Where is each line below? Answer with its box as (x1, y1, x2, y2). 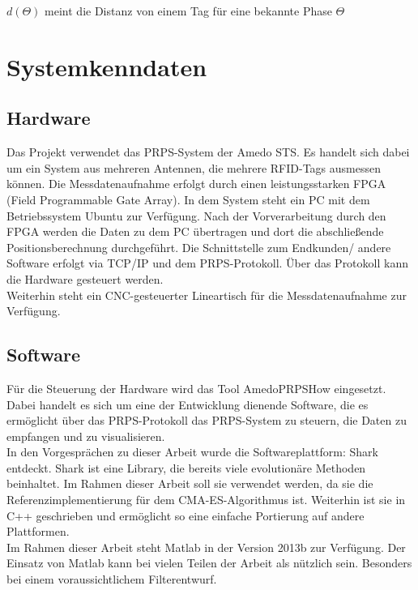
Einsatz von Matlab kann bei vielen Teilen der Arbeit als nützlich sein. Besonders (6, 554, 412, 571)
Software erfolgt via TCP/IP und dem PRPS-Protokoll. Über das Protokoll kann (6, 254, 408, 271)
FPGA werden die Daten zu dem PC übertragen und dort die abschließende (6, 223, 384, 240)
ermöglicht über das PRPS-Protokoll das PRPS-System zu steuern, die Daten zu (6, 412, 407, 429)
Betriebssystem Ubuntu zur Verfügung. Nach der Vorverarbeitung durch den (6, 207, 386, 224)
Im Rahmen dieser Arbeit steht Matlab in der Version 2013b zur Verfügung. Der (6, 538, 406, 555)
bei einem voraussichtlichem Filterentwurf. (6, 571, 217, 588)
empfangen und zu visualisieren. (6, 427, 165, 444)
